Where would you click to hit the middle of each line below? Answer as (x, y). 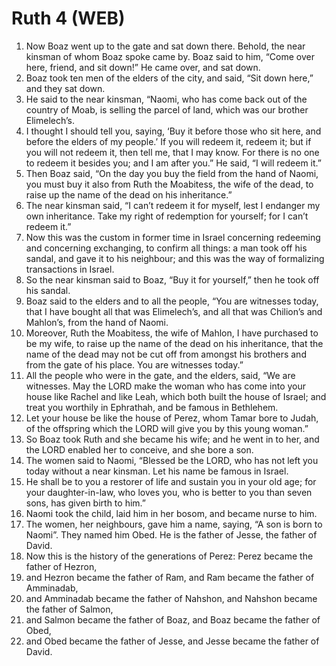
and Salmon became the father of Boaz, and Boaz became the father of (173, 619)
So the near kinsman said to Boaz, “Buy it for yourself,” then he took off (172, 279)
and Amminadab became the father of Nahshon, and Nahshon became (171, 598)
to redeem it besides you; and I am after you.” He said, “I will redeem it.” (173, 163)
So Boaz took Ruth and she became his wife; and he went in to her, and (172, 439)
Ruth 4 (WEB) (68, 18)
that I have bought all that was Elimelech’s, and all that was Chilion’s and (174, 311)
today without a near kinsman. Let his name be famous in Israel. (157, 471)
